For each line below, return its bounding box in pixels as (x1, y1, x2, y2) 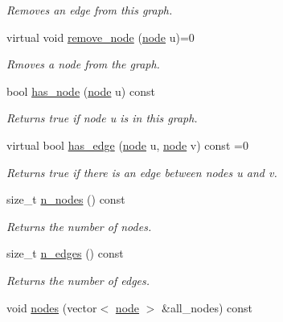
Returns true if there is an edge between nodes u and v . (6, 163, 277, 180)
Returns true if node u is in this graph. (6, 109, 198, 126)
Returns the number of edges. (6, 271, 150, 288)
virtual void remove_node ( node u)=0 (6, 28, 195, 45)
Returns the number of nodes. (6, 217, 152, 234)
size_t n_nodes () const (6, 191, 125, 208)
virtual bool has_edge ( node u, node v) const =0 (6, 136, 248, 153)
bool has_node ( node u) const (6, 82, 155, 99)
